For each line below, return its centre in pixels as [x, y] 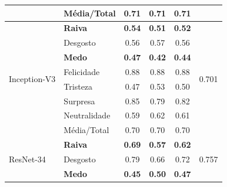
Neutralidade [87, 115]
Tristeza [78, 86]
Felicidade [82, 71]
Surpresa [79, 101]
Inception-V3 [32, 79]
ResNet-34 [27, 159]
